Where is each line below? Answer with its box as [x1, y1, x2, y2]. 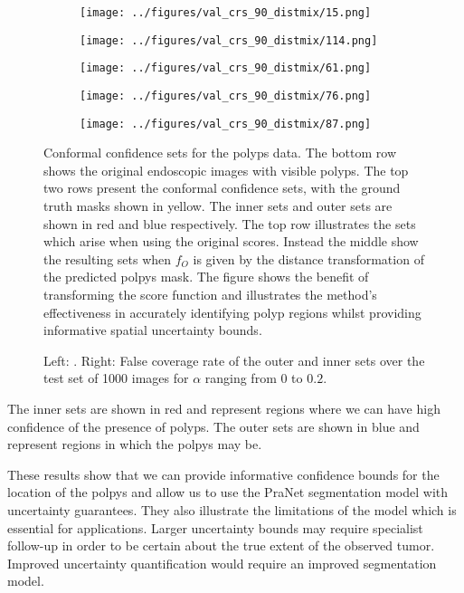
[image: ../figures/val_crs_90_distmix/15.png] [80, 6, 372, 19]
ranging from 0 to [204, 368, 303, 387]
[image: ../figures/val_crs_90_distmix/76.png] [80, 89, 372, 102]
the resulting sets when [43, 249, 172, 268]
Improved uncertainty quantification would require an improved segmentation [7, 553, 437, 572]
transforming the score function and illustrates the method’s [43, 285, 377, 304]
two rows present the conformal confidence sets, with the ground [43, 178, 401, 197]
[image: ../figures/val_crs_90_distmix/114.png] [80, 33, 378, 47]
